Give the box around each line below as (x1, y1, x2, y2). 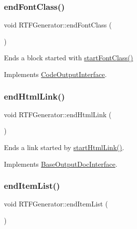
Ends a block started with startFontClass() (4, 52, 133, 63)
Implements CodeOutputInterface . (4, 69, 107, 79)
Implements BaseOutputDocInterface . (4, 158, 117, 169)
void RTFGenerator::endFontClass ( (4, 20, 112, 30)
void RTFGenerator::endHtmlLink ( (4, 109, 111, 119)
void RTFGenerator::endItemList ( (4, 199, 108, 209)
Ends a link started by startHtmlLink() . (4, 142, 124, 152)
